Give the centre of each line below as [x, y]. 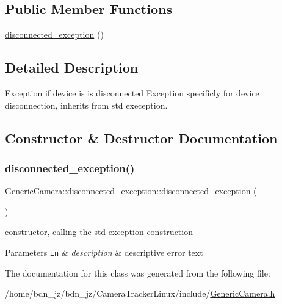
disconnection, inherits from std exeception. [86, 105]
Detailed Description [72, 67]
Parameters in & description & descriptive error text [104, 252]
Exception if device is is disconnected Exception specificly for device [132, 93]
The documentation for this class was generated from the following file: [138, 273]
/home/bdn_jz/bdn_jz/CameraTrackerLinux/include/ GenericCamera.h [140, 293]
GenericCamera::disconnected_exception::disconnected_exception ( [131, 191]
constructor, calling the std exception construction [99, 232]
